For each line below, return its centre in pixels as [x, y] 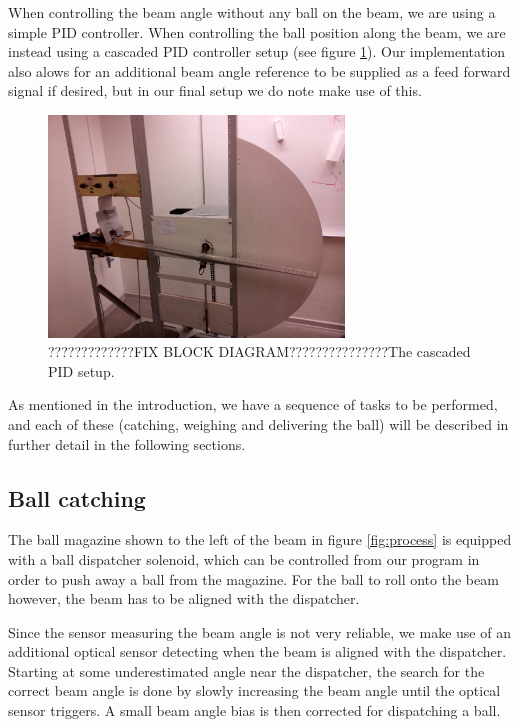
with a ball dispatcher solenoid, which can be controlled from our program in [244, 558]
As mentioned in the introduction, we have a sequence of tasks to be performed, [253, 404]
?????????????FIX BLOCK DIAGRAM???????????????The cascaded [259, 351]
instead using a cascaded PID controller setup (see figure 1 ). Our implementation [257, 51]
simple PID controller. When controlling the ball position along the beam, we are [257, 31]
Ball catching [77, 497]
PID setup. [81, 370]
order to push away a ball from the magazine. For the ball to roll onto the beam [253, 578]
